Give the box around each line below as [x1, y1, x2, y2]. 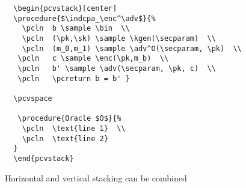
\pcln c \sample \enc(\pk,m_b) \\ [17, 54, 169, 63]
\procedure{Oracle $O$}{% [17, 114, 121, 123]
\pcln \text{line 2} [22, 134, 108, 143]
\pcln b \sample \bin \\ [22, 24, 130, 33]
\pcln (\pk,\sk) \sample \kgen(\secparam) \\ [22, 34, 216, 43]
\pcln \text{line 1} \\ [22, 124, 126, 133]
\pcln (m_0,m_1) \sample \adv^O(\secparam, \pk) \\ [22, 44, 242, 53]
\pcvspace [13, 94, 52, 103]
